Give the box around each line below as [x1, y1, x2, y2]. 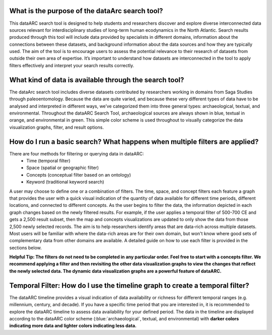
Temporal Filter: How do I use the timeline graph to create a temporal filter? [9, 281, 249, 290]
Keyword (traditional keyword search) [26, 179, 104, 185]
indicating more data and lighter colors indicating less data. [9, 323, 137, 329]
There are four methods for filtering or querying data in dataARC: [9, 150, 145, 156]
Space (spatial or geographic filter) [26, 164, 99, 171]
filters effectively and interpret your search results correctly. [9, 62, 134, 68]
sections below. [9, 245, 42, 251]
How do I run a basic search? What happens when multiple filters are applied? [9, 137, 259, 146]
